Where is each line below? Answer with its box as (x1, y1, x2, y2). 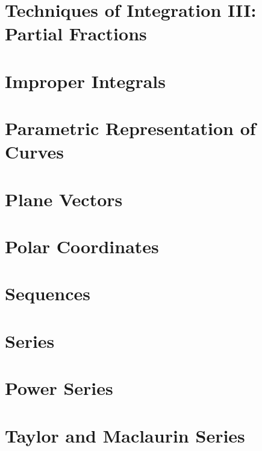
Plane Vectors (5, 186, 123, 211)
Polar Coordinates (5, 234, 159, 259)
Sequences (5, 281, 90, 306)
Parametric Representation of (5, 116, 256, 140)
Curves (5, 139, 64, 164)
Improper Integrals (5, 68, 166, 93)
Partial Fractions (5, 21, 147, 46)
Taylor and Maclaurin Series (5, 423, 245, 447)
